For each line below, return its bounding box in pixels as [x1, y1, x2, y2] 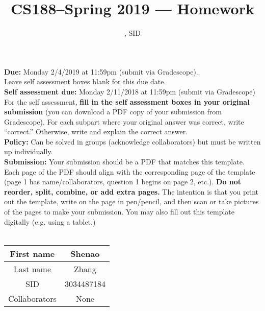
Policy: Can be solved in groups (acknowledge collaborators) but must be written [4, 136, 261, 147]
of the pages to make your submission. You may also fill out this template [4, 206, 234, 217]
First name [10, 247, 55, 259]
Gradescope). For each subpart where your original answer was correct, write [4, 116, 244, 127]
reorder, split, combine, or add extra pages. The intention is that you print [4, 186, 259, 197]
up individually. [4, 146, 53, 157]
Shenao [70, 247, 100, 259]
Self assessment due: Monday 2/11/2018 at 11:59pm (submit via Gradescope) [4, 86, 256, 97]
